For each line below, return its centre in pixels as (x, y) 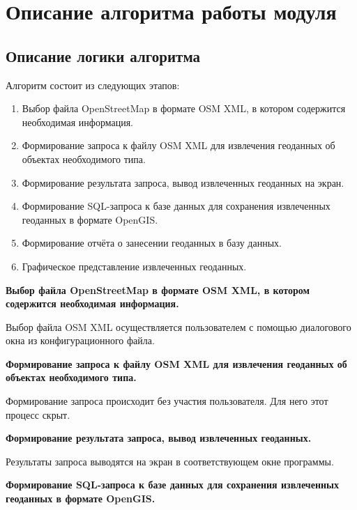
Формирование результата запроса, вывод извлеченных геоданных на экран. (183, 182)
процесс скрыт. (38, 414)
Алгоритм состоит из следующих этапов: (93, 85)
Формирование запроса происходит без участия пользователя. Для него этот (167, 401)
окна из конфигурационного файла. (80, 340)
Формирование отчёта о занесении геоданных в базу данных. (152, 243)
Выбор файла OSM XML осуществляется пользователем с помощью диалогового (178, 326)
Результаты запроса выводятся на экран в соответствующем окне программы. (170, 461)
